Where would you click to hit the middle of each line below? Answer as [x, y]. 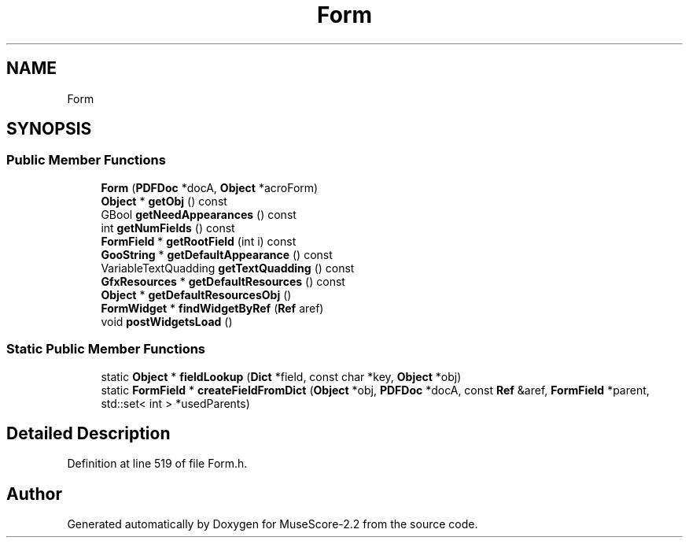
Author [34, 494]
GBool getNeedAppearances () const [199, 214]
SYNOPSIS [49, 129]
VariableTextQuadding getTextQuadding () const [228, 268]
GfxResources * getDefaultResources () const [223, 281]
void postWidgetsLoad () [167, 321]
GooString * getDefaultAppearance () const [217, 254]
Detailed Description [88, 433]
